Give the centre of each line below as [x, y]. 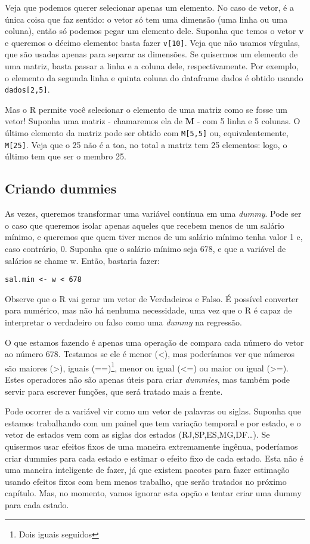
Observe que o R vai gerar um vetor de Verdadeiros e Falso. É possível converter [152, 298]
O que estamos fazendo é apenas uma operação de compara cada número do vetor [154, 342]
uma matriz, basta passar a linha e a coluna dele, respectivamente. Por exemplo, [152, 66]
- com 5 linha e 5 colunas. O [249, 121]
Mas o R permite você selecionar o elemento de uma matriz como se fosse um [146, 109]
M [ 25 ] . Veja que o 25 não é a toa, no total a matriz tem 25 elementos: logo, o [146, 144]
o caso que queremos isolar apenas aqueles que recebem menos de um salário [145, 225]
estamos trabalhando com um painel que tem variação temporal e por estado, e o [153, 422]
